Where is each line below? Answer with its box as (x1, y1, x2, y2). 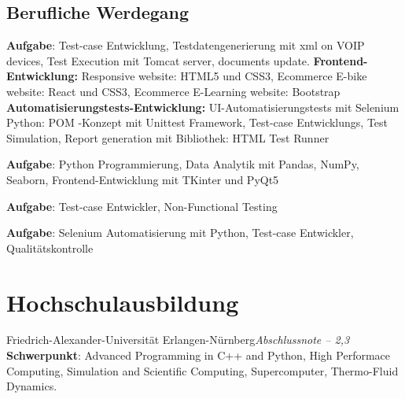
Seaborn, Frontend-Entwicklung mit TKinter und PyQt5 (6, 171, 279, 187)
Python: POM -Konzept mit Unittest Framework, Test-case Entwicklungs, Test (6, 114, 388, 131)
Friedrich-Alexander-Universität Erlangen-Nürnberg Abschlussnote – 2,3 (6, 331, 350, 348)
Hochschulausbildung (6, 286, 239, 318)
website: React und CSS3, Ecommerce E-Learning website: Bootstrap (6, 83, 341, 99)
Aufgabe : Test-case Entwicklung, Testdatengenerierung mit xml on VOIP (6, 37, 365, 54)
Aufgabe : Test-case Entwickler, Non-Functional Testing (6, 198, 278, 214)
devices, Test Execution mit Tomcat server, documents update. (6, 52, 310, 68)
